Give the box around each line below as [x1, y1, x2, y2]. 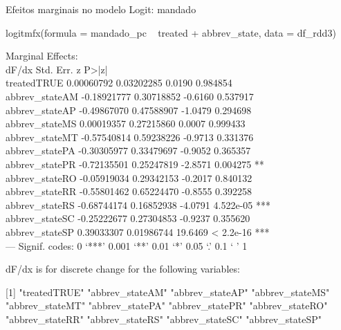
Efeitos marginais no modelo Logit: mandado [6, 2, 196, 16]
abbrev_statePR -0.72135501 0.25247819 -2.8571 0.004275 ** [6, 156, 264, 171]
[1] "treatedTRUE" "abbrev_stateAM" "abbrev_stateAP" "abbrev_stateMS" [6, 284, 330, 299]
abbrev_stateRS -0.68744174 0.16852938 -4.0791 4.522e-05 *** [6, 197, 270, 212]
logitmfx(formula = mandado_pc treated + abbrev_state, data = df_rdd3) [6, 25, 336, 39]
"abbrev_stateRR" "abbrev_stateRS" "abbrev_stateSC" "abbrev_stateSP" [6, 311, 322, 326]
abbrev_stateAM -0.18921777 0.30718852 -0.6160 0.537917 [6, 89, 254, 103]
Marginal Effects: [6, 48, 78, 63]
